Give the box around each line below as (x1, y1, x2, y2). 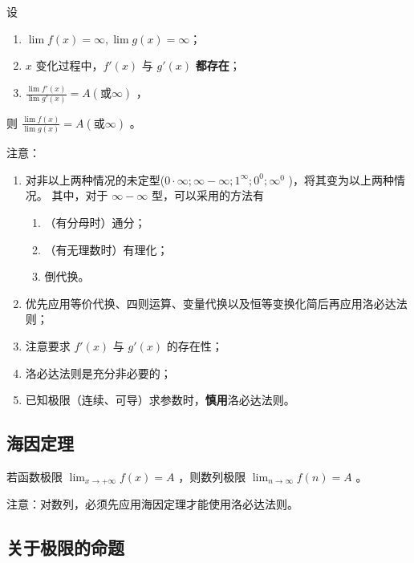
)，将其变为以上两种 (288, 171, 394, 188)
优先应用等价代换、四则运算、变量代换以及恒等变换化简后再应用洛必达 (25, 294, 396, 311)
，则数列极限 (178, 468, 246, 485)
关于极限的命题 (6, 535, 124, 560)
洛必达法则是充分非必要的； (25, 364, 172, 381)
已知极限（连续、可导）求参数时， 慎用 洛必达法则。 (25, 391, 295, 408)
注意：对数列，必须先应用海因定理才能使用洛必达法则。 (6, 496, 298, 512)
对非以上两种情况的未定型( (25, 171, 165, 188)
